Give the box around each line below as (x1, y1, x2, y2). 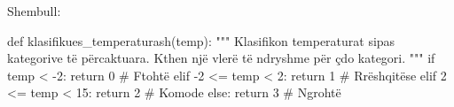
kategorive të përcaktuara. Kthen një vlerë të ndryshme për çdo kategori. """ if (7, 49, 435, 67)
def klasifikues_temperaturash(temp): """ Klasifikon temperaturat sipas (7, 31, 395, 50)
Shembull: (7, 2, 61, 19)
